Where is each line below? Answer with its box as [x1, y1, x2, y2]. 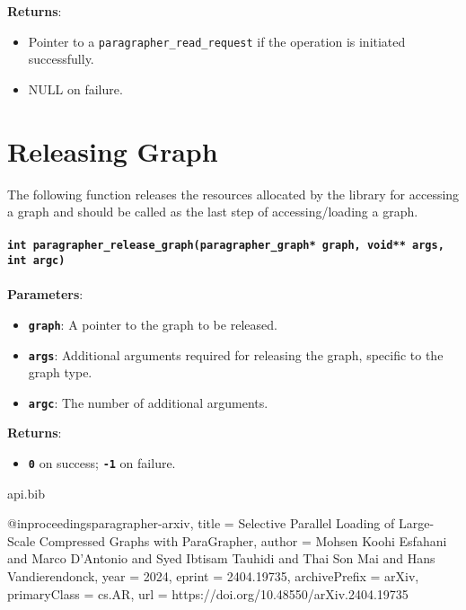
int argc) [7, 254, 66, 267]
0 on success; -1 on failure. [28, 454, 176, 472]
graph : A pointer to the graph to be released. [28, 314, 277, 333]
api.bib [7, 483, 46, 502]
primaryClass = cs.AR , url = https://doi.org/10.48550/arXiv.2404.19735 [7, 584, 409, 603]
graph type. [28, 363, 92, 382]
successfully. [28, 49, 94, 68]
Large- [398, 514, 435, 533]
